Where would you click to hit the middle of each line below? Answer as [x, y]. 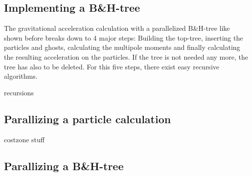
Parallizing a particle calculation [88, 119]
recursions [19, 92]
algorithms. [21, 76]
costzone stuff [24, 139]
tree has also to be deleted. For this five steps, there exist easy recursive [112, 66]
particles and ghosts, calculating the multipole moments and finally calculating [122, 47]
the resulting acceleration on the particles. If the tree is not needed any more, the [126, 56]
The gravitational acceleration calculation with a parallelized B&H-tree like [117, 28]
